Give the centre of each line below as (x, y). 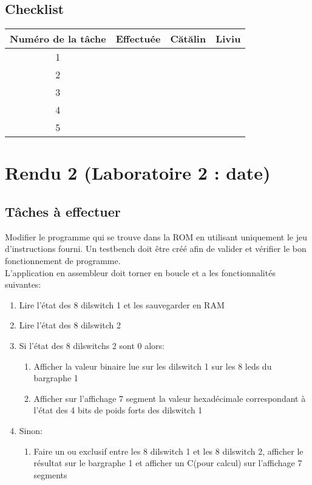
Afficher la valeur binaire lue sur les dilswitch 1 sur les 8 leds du (153, 366)
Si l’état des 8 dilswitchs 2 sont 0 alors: (92, 345)
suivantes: (23, 284)
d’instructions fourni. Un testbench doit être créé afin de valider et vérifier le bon (156, 249)
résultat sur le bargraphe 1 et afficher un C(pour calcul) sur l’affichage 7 (168, 463)
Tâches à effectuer (63, 211)
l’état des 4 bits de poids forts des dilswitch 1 (118, 410)
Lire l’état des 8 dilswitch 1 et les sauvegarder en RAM (122, 304)
